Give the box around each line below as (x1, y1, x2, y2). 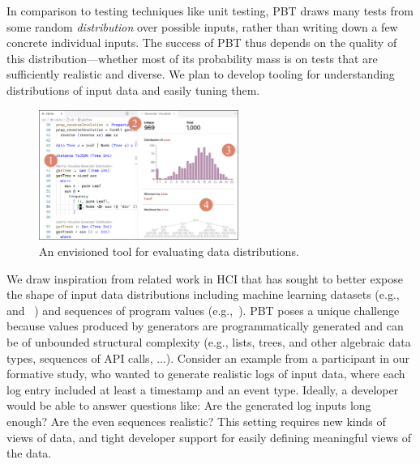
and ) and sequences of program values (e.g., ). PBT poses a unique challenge (6, 301, 400, 318)
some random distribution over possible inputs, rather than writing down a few (6, 18, 398, 35)
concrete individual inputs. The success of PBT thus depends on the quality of (6, 34, 397, 51)
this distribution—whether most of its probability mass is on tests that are (6, 49, 378, 66)
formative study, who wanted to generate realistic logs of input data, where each (6, 365, 405, 382)
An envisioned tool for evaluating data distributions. (39, 243, 299, 260)
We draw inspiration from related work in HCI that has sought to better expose (6, 270, 403, 287)
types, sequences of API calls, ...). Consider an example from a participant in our (6, 349, 409, 366)
